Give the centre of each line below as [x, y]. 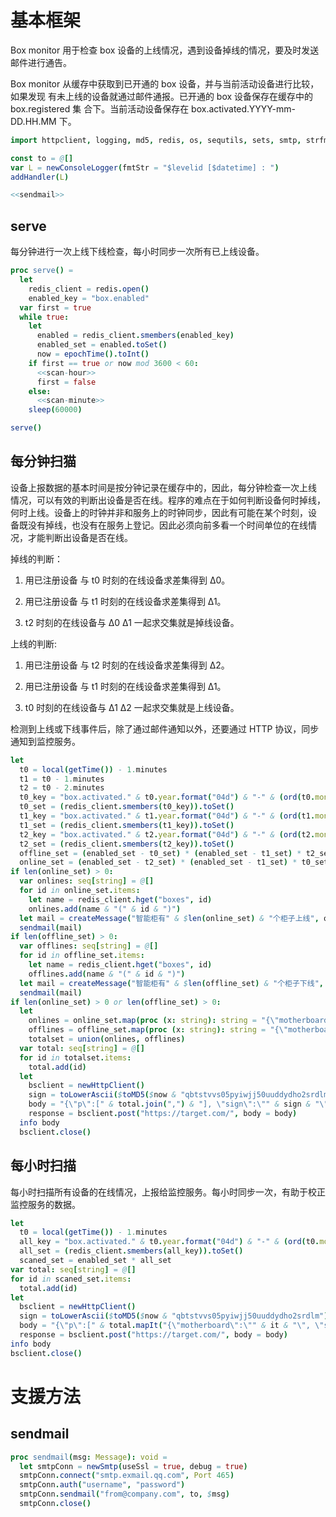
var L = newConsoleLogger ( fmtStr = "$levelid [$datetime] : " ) [145, 167]
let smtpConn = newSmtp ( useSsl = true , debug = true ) [133, 1466]
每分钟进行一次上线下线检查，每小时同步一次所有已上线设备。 [137, 252]
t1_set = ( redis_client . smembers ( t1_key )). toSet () [127, 825]
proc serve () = [42, 271]
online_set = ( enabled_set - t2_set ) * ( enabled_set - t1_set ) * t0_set [174, 862]
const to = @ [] [42, 158]
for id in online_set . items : [80, 891]
